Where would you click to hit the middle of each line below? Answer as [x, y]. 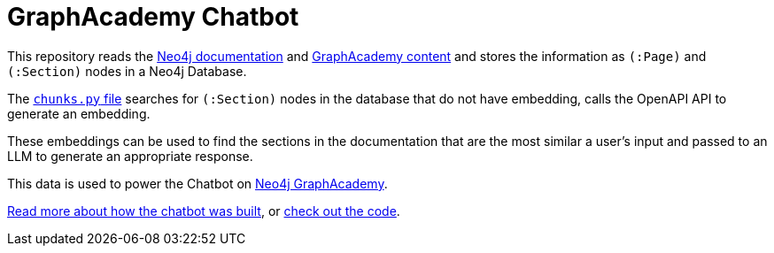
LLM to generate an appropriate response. [130, 156]
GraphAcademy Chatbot [153, 17]
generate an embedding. [79, 113]
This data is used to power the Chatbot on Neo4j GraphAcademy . [197, 183]
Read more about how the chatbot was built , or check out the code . [204, 211]
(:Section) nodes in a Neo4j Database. [127, 71]
